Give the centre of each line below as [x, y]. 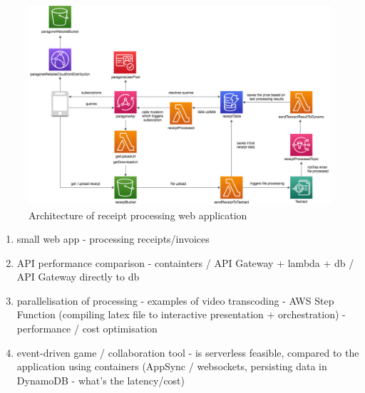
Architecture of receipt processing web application [138, 215]
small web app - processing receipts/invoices [113, 239]
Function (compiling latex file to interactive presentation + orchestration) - [181, 314]
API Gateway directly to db [78, 277]
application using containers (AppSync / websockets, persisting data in [172, 366]
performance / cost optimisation [87, 329]
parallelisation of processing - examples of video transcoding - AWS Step [175, 300]
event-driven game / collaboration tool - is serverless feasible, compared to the [188, 352]
